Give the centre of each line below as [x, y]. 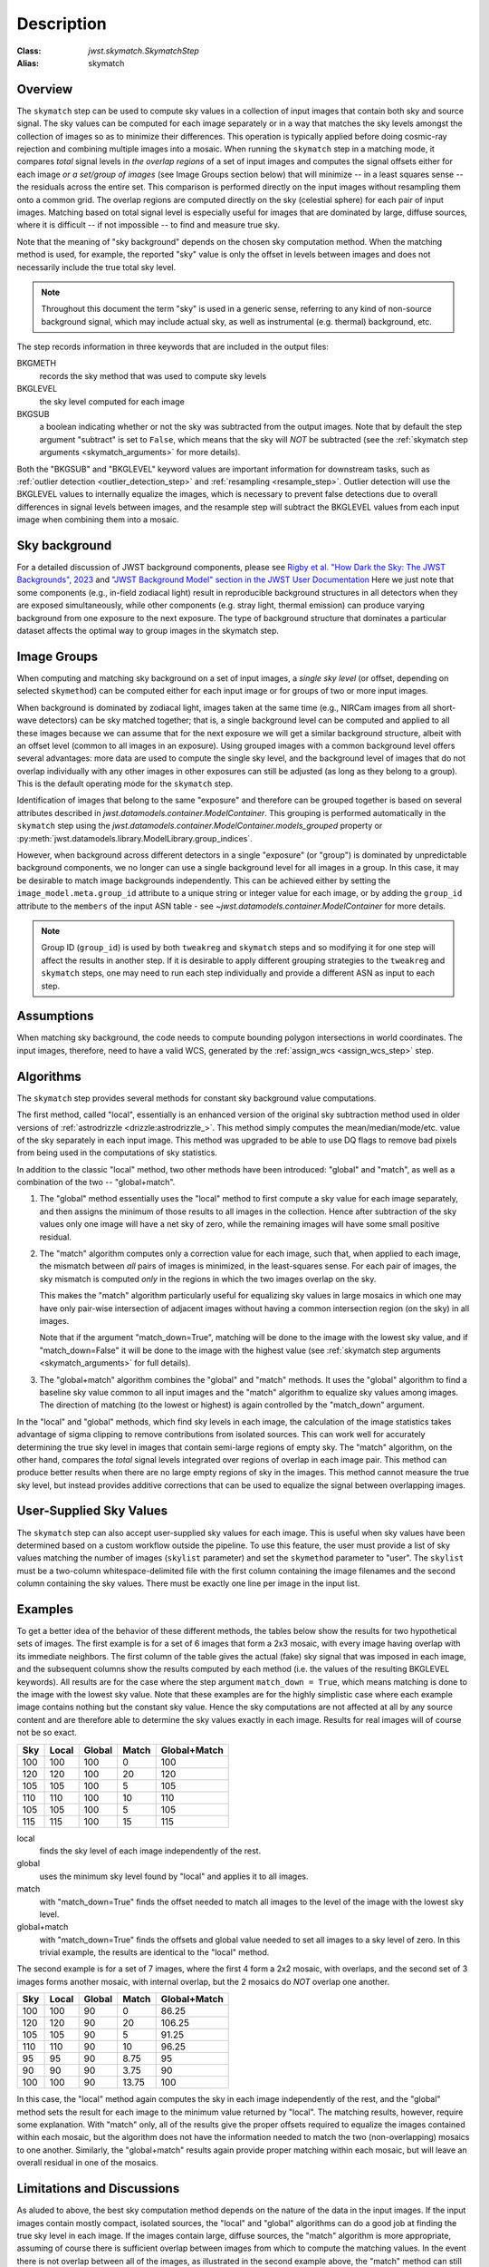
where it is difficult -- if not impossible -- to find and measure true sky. [148, 225]
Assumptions [55, 1016]
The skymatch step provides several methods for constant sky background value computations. [197, 1098]
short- [444, 707]
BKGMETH [37, 364]
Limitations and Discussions [98, 2189]
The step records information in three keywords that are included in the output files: [173, 347]
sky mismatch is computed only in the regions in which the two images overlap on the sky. [208, 1279]
